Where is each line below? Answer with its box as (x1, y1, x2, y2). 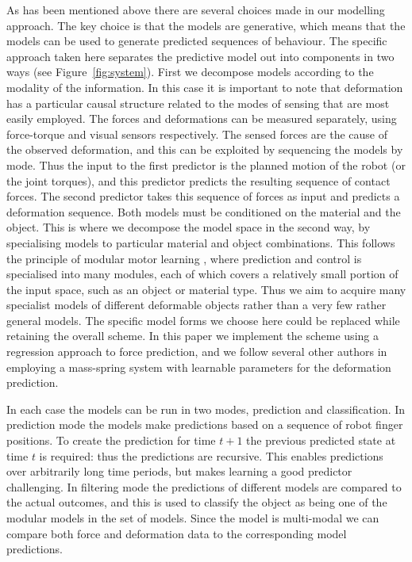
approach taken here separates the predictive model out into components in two (6, 48, 395, 64)
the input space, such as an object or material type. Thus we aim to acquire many (6, 281, 406, 297)
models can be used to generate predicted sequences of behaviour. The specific (6, 32, 387, 49)
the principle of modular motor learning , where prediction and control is (6, 250, 362, 266)
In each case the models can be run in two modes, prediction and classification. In (6, 400, 406, 417)
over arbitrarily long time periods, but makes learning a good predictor (6, 463, 352, 480)
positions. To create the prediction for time (6, 432, 216, 449)
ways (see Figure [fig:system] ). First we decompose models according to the (6, 63, 374, 80)
